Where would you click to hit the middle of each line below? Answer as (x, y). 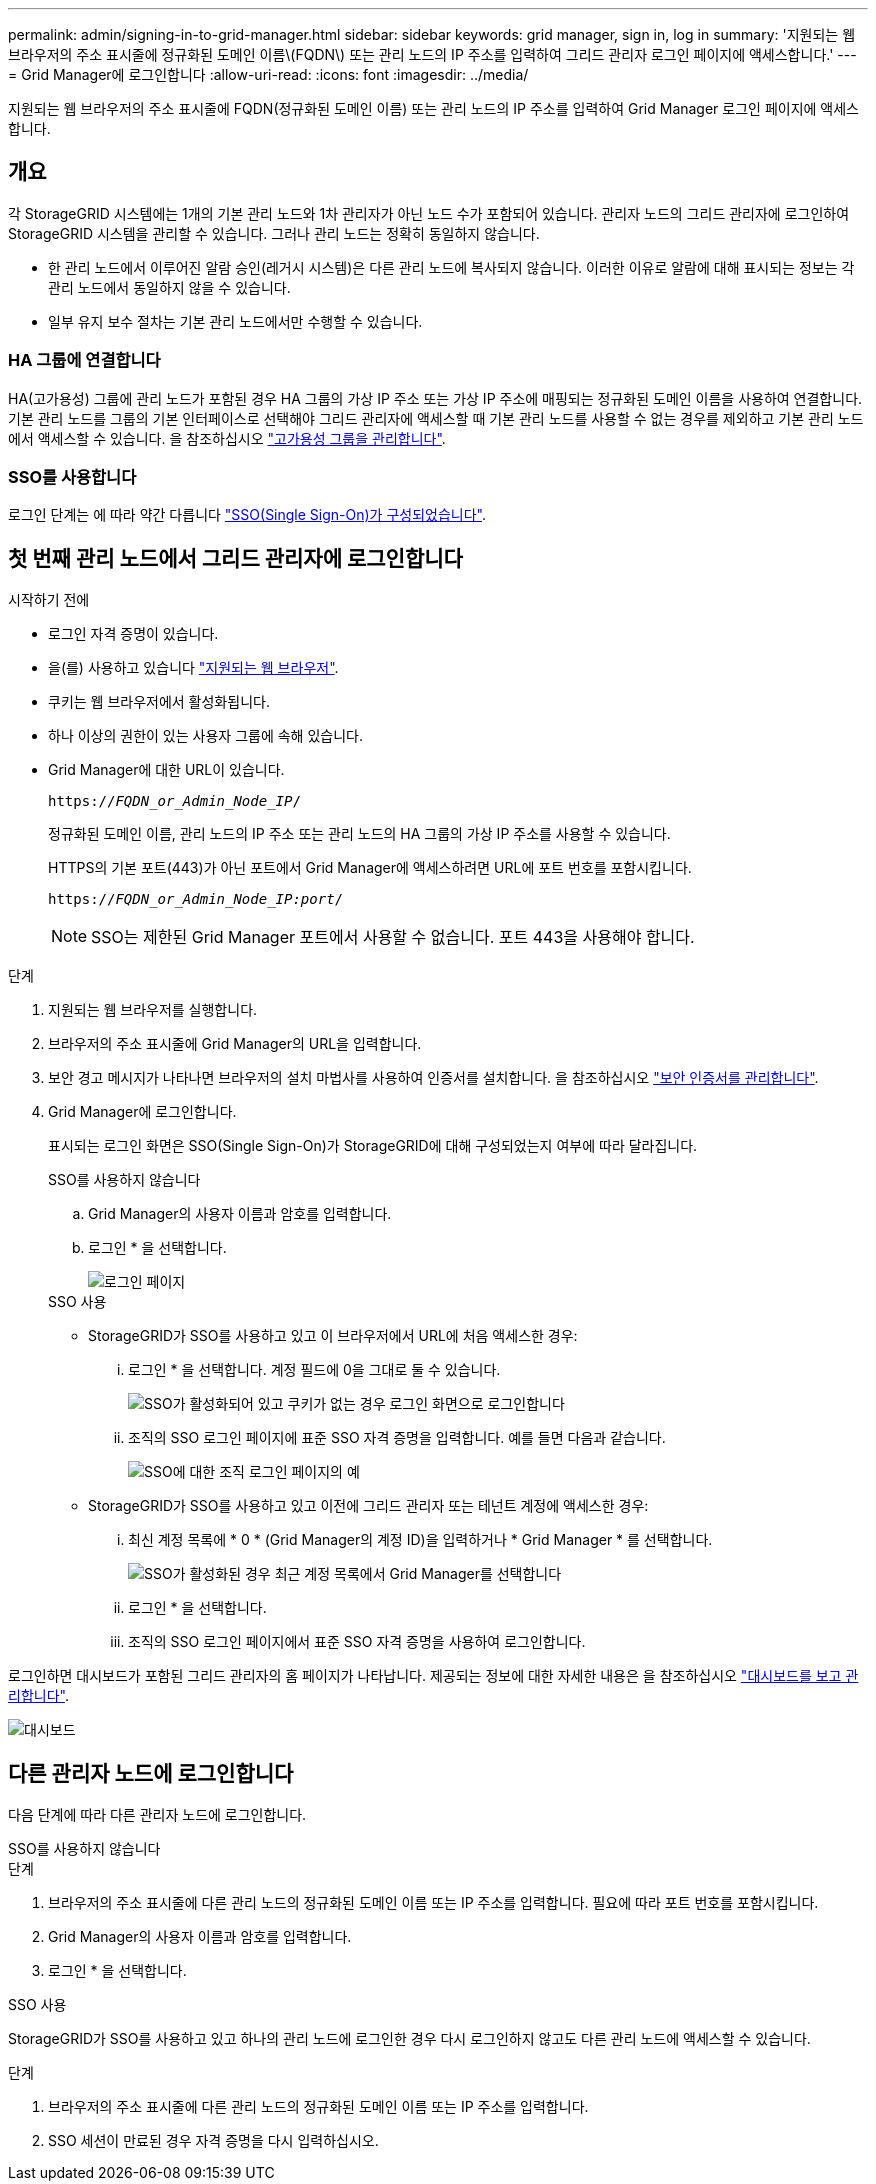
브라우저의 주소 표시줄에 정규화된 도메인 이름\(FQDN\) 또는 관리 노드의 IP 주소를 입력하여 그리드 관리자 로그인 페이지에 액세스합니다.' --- (432, 54)
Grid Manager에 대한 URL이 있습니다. (166, 770)
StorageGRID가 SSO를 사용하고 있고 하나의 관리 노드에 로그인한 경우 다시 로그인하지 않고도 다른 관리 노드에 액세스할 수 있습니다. (409, 2039)
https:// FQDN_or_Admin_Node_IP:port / (196, 899)
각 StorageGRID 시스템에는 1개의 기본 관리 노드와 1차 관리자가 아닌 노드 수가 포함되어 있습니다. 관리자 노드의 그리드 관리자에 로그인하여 (429, 213)
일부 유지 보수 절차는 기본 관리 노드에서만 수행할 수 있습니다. (235, 321)
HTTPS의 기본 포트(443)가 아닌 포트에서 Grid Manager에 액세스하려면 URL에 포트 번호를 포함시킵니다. (370, 868)
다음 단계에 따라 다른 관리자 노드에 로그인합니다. (157, 1815)
